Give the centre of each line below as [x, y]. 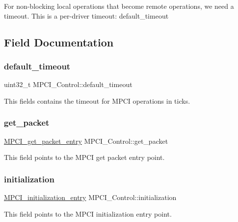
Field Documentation [59, 42]
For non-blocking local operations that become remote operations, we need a [119, 6]
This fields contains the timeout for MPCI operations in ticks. [97, 100]
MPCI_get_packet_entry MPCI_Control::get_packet [86, 141]
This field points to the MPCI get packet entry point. [84, 157]
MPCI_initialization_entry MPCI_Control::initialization [90, 197]
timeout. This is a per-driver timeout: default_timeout [86, 15]
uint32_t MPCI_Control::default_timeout [68, 84]
